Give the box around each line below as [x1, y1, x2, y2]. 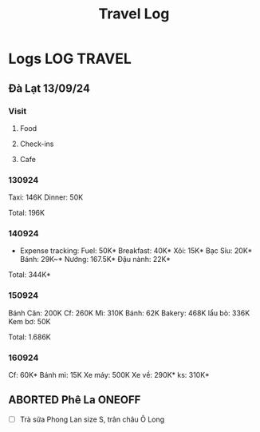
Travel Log [98, 5, 170, 23]
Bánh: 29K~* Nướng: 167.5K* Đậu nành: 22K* [19, 255, 171, 264]
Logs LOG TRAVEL [8, 50, 132, 68]
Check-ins [19, 139, 54, 149]
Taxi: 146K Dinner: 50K [8, 192, 84, 202]
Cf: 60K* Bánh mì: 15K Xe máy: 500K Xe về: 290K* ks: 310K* [8, 371, 210, 380]
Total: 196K [8, 208, 45, 218]
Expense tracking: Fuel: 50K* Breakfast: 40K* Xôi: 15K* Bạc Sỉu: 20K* [19, 246, 253, 256]
